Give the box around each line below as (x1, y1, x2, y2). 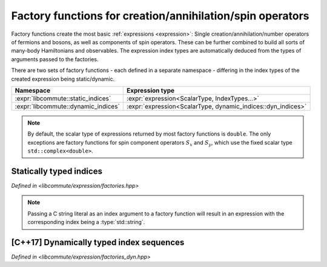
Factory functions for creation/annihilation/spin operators (11, 9, 309, 22)
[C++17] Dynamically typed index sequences (11, 237, 185, 248)
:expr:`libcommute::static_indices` (15, 94, 111, 102)
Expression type (126, 86, 175, 94)
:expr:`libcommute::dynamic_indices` (15, 102, 121, 110)
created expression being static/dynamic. (11, 75, 115, 82)
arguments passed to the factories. (11, 55, 99, 63)
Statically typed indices (11, 166, 103, 176)
